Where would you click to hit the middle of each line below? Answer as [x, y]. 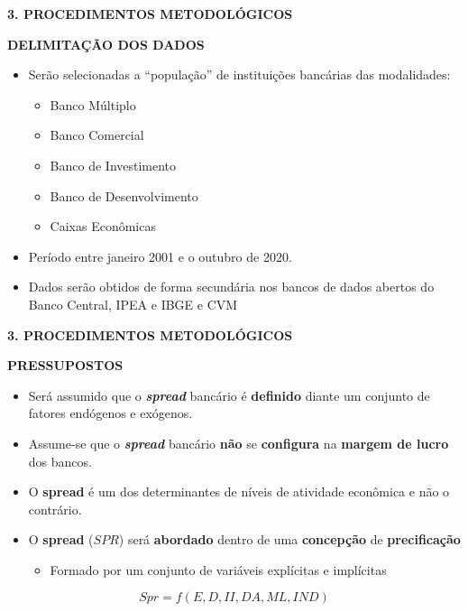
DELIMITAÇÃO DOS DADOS [106, 44]
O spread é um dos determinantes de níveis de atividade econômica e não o [239, 491]
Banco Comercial [97, 135]
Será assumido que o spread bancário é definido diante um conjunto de [229, 395]
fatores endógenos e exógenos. [110, 413]
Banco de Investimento [113, 165]
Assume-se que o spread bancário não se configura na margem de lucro [239, 443]
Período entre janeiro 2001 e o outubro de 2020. [160, 256]
